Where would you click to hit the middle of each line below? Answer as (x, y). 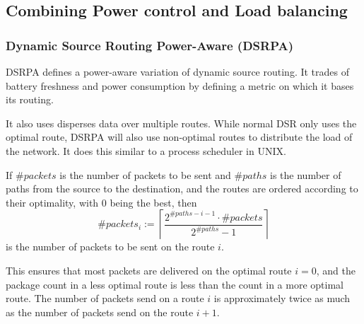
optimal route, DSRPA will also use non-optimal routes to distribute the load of (179, 137)
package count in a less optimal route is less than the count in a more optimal (175, 284)
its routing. (30, 99)
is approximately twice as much (282, 298)
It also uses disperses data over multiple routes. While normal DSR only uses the (181, 123)
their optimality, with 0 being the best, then (101, 202)
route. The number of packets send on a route (105, 298)
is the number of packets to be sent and (145, 174)
